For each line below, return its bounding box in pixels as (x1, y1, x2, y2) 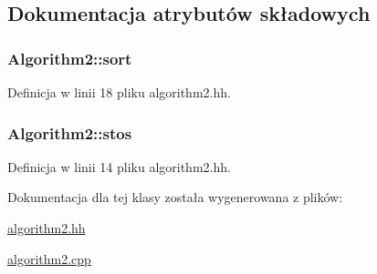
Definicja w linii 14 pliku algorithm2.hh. (7, 157, 231, 176)
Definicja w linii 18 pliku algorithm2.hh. (7, 83, 231, 101)
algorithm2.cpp (7, 249, 91, 268)
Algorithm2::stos (7, 121, 132, 144)
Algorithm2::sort (7, 46, 132, 69)
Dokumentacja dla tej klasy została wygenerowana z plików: (7, 188, 343, 207)
